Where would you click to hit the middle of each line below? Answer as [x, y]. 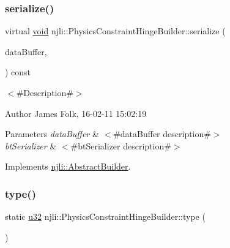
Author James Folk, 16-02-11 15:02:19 [76, 113]
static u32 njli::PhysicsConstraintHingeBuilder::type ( [105, 216]
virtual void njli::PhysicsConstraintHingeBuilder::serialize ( [115, 31]
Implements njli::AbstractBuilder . [68, 166]
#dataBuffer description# [162, 134]
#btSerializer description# [121, 145]
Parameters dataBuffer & [52, 134]
